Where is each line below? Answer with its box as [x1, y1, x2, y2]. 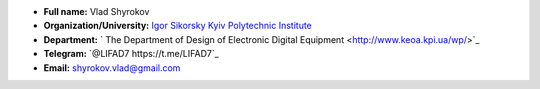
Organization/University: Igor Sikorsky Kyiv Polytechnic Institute [43, 20, 312, 32]
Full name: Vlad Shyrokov [43, 6, 150, 17]
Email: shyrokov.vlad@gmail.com [43, 61, 181, 74]
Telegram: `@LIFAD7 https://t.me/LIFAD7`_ [43, 48, 219, 60]
